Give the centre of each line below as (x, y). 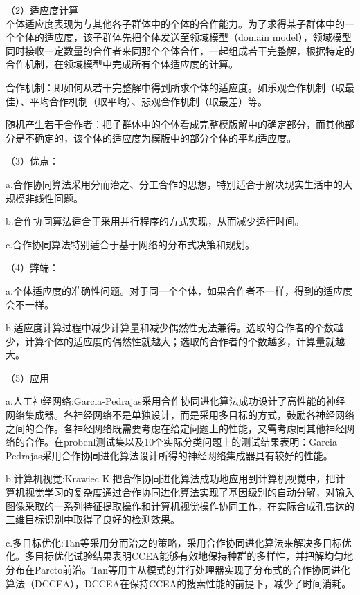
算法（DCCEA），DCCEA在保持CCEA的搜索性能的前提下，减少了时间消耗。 (179, 583)
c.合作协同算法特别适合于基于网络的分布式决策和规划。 (130, 244)
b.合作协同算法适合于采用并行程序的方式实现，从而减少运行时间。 (155, 221)
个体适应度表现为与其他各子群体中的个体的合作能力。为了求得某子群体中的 (175, 23)
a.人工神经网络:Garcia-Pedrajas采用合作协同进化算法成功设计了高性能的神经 (175, 401)
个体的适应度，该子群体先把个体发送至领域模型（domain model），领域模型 (183, 37)
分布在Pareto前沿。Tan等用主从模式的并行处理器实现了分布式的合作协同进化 (178, 569)
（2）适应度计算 (42, 10)
